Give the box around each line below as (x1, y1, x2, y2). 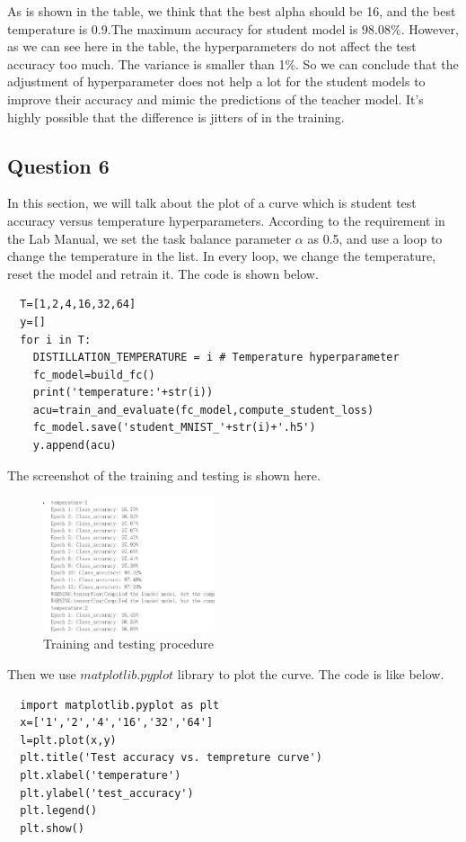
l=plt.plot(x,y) (20, 733, 117, 747)
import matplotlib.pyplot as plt (20, 698, 220, 712)
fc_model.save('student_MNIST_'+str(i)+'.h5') (32, 421, 316, 434)
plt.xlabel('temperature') (20, 768, 181, 782)
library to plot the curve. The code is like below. (177, 664, 444, 683)
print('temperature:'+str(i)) (32, 386, 214, 399)
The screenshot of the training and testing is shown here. (7, 465, 321, 484)
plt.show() (20, 821, 84, 835)
